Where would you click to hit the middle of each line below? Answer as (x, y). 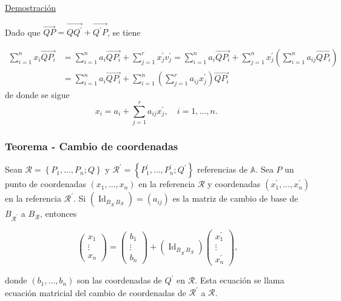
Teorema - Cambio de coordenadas (92, 146)
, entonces (58, 213)
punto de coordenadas (46, 184)
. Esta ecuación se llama (240, 280)
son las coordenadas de (119, 280)
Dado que (23, 32)
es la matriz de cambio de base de (235, 198)
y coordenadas (234, 184)
